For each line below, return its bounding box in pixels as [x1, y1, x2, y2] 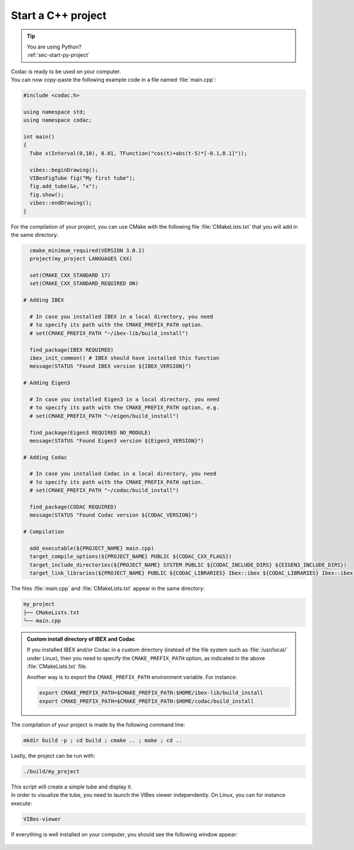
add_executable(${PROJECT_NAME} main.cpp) [29, 544, 155, 551]
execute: [11, 800, 32, 807]
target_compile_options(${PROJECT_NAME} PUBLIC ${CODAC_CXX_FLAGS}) [29, 553, 232, 560]
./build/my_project [23, 768, 80, 774]
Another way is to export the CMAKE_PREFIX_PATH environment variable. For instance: [27, 674, 237, 681]
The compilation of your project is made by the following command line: [11, 721, 186, 728]
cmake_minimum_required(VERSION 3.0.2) [29, 247, 145, 254]
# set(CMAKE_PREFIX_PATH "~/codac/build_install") [29, 487, 179, 494]
